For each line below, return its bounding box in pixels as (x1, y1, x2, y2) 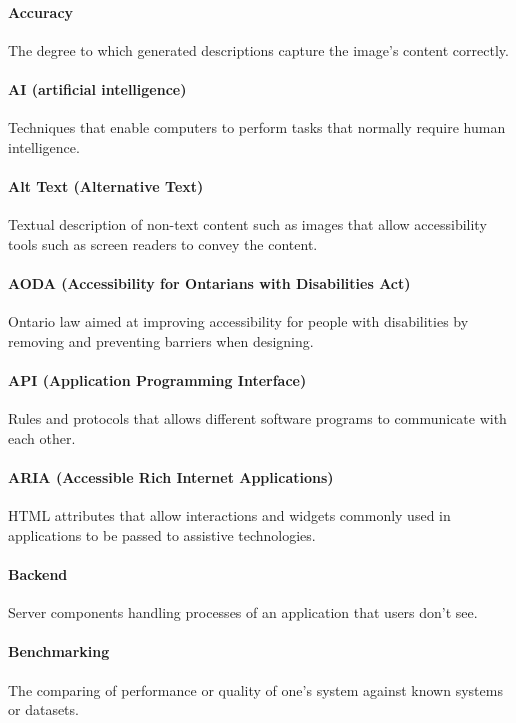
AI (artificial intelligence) (8, 78, 187, 99)
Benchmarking (8, 641, 110, 662)
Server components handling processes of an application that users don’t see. (8, 602, 478, 623)
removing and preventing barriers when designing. (8, 330, 314, 351)
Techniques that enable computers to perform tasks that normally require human (8, 117, 506, 138)
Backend (8, 563, 68, 584)
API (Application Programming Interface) (8, 369, 307, 390)
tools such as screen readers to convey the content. (8, 233, 318, 254)
